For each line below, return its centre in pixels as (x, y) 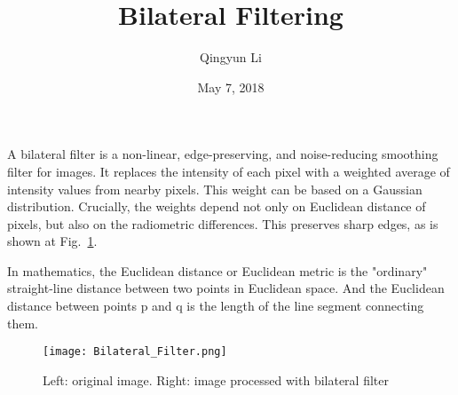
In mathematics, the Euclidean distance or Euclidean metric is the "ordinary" (217, 270)
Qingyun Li (231, 57)
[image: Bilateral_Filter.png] (135, 352)
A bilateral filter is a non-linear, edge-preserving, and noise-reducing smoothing (223, 154)
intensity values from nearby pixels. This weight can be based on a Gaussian (215, 189)
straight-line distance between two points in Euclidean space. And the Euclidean (226, 288)
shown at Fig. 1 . (52, 241)
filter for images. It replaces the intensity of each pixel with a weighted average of (229, 171)
